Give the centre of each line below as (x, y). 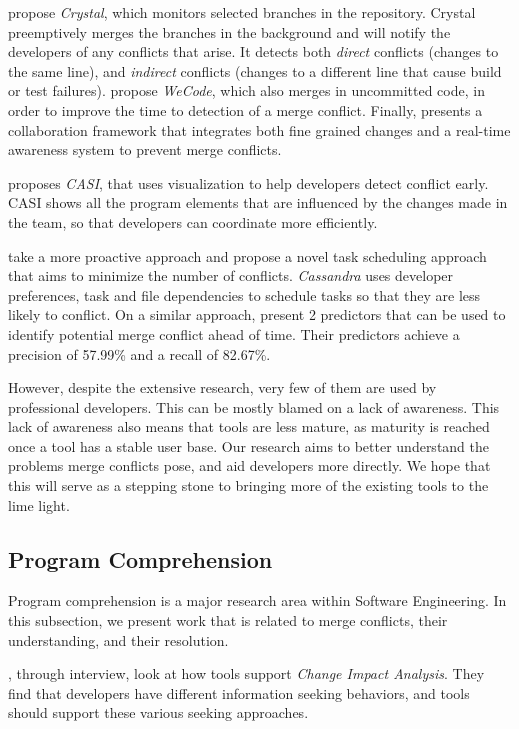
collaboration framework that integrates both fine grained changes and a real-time (259, 129)
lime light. (39, 504)
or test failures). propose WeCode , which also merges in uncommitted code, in (246, 90)
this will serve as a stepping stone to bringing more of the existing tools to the (248, 485)
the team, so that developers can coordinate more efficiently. (193, 221)
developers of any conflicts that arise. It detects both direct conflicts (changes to (253, 51)
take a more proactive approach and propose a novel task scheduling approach (247, 255)
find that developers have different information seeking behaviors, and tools (239, 692)
